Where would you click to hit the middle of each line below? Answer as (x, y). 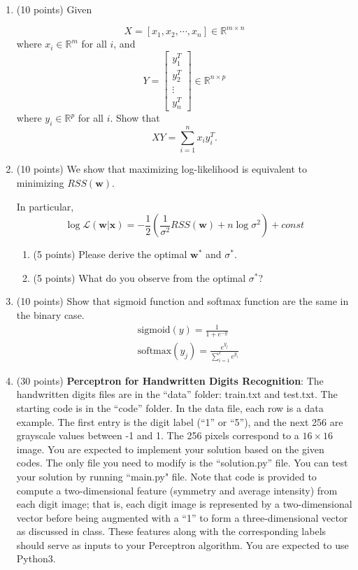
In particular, (45, 206)
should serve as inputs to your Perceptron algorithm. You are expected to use (182, 544)
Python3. (36, 558)
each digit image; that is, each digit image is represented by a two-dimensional (184, 504)
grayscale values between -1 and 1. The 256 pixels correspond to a (158, 435)
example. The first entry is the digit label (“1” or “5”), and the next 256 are (180, 421)
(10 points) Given (54, 9)
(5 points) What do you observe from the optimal (139, 277)
